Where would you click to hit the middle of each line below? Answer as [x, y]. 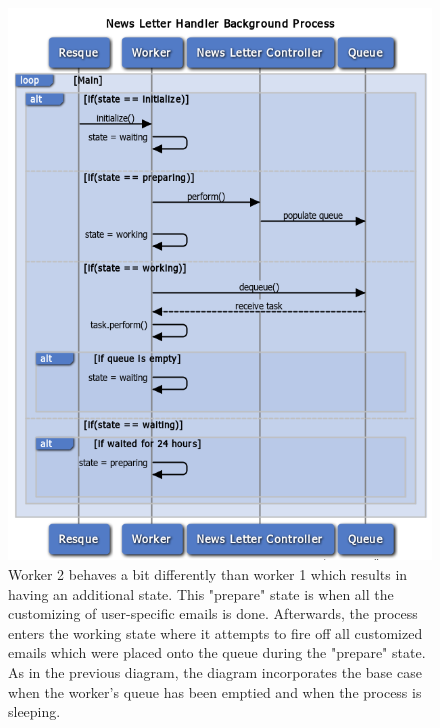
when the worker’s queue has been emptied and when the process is [215, 691]
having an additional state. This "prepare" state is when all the [201, 593]
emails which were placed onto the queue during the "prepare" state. [217, 652]
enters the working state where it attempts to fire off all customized [215, 632]
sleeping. [34, 711]
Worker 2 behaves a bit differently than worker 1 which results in [208, 574]
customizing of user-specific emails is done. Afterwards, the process [213, 613]
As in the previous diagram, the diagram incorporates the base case [215, 672]
